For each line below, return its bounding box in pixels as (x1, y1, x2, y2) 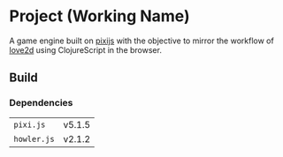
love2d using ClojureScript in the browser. (9, 44, 162, 55)
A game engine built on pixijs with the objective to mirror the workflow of (9, 35, 274, 46)
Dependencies (9, 97, 73, 109)
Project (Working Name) (9, 6, 190, 26)
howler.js (13, 134, 55, 144)
